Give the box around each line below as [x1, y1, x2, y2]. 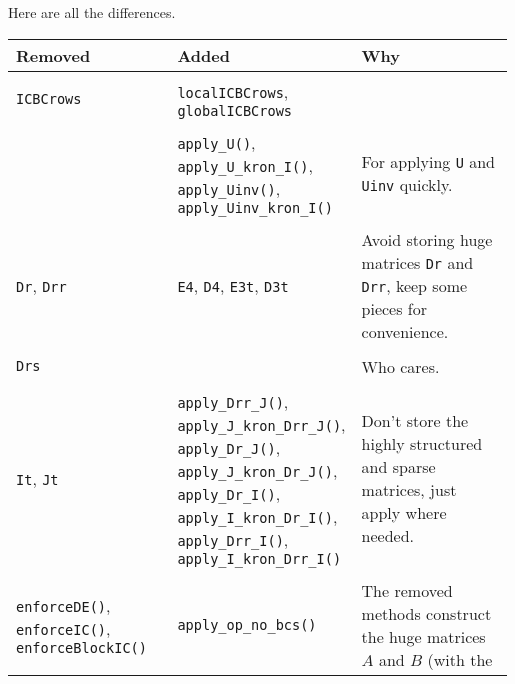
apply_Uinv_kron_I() [177, 199, 333, 216]
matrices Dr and [361, 250, 474, 274]
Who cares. [361, 354, 440, 378]
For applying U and [361, 150, 495, 174]
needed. [361, 524, 415, 548]
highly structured [361, 432, 483, 456]
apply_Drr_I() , [177, 527, 289, 551]
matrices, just [361, 478, 457, 502]
